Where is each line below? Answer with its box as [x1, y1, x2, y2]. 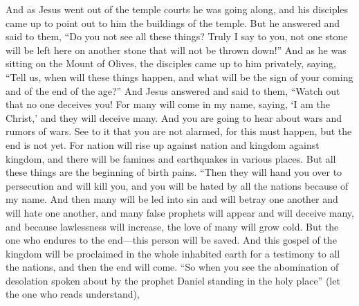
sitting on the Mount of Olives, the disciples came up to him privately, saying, [6, 56, 336, 71]
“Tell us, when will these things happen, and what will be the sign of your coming [6, 69, 353, 84]
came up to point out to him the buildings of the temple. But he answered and [6, 15, 340, 30]
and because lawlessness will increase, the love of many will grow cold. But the [6, 219, 339, 233]
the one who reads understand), [6, 287, 140, 301]
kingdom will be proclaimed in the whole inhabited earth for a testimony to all [6, 246, 340, 260]
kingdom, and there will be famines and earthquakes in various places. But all [6, 151, 336, 165]
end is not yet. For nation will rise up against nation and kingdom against [6, 137, 320, 152]
